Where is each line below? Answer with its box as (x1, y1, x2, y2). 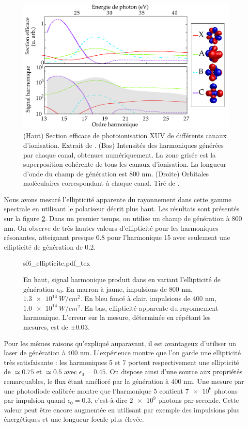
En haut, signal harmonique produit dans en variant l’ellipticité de (23, 274, 221, 285)
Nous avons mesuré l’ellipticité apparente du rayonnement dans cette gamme (4, 194, 232, 204)
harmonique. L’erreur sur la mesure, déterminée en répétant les (23, 312, 211, 322)
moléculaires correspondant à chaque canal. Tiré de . (23, 178, 180, 188)
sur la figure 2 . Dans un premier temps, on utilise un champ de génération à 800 (4, 213, 242, 223)
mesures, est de (23, 322, 68, 332)
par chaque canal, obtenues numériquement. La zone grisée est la (23, 149, 216, 159)
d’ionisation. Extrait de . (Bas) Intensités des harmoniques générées (23, 140, 224, 150)
